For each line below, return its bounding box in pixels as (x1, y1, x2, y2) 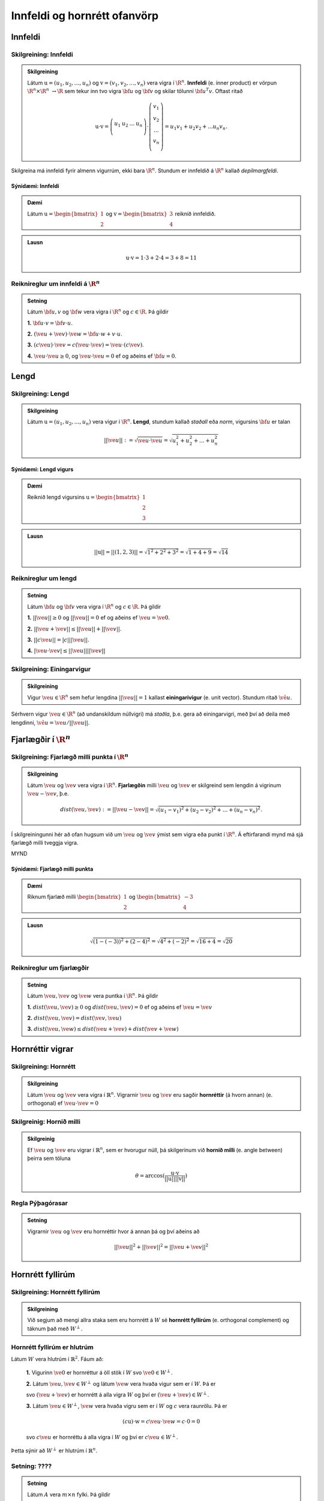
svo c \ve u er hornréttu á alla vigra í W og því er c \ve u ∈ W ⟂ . (26, 1433, 178, 1441)
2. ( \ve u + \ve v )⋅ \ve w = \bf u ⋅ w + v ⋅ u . (27, 330, 122, 337)
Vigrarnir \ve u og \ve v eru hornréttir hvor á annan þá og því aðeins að (27, 1228, 200, 1235)
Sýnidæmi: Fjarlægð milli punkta (11, 865, 94, 873)
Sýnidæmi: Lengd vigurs (11, 465, 74, 473)
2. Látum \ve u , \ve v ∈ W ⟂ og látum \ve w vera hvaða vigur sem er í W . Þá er (26, 1380, 216, 1387)
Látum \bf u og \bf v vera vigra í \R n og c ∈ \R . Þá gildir (27, 602, 161, 610)
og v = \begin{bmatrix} (106, 210, 167, 217)
